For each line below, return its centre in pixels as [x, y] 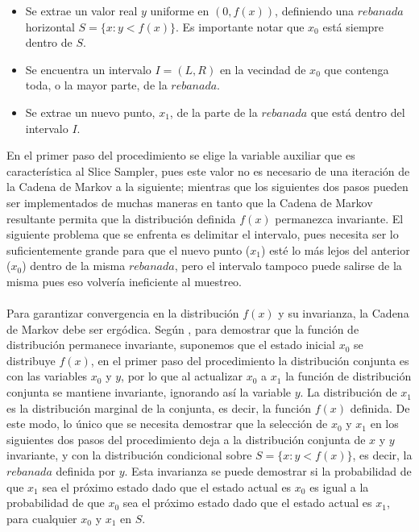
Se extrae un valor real [81, 10]
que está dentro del [358, 112]
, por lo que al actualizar [182, 376]
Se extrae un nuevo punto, [90, 112]
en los [384, 424]
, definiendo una [315, 10]
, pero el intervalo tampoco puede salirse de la [288, 266]
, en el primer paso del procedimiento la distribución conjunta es [250, 360]
